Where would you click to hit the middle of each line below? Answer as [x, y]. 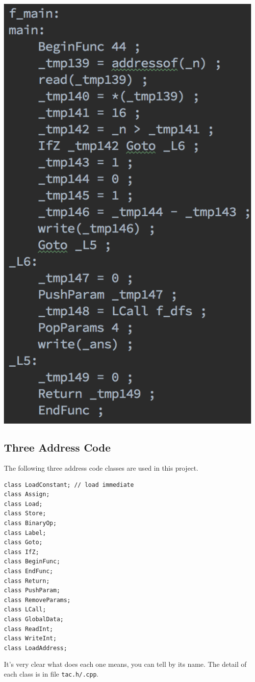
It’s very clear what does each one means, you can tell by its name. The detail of [125, 664]
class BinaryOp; [30, 523]
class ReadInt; [29, 629]
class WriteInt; [30, 639]
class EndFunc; [29, 571]
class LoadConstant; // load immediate [69, 485]
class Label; [25, 533]
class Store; [25, 514]
